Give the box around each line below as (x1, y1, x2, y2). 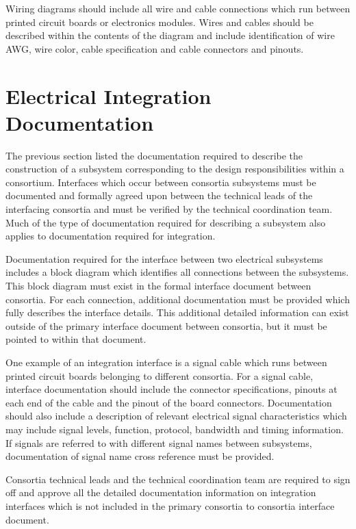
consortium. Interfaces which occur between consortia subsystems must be (5, 175, 316, 189)
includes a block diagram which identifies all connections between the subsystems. (5, 265, 349, 279)
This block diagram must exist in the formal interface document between (5, 279, 311, 293)
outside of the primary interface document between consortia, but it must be (5, 318, 327, 333)
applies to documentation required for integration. (5, 229, 216, 243)
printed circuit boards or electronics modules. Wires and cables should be (5, 14, 314, 29)
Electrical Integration (5, 81, 212, 109)
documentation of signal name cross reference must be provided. (5, 449, 275, 463)
